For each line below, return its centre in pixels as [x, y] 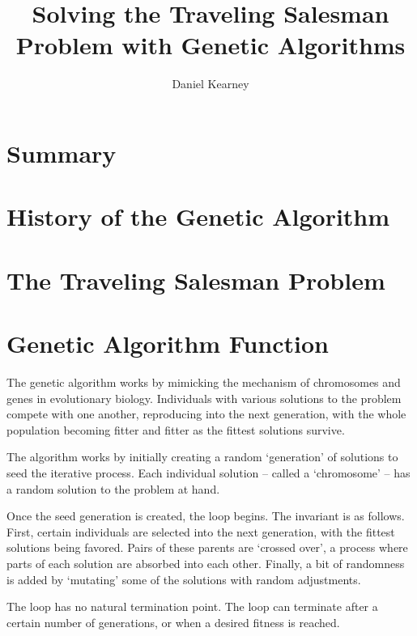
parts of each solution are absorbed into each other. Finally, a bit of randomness [206, 563]
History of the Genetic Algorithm [198, 216]
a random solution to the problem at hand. [113, 488]
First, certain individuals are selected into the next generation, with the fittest [201, 531]
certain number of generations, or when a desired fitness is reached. [173, 622]
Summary [62, 153]
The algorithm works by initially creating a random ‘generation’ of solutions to [202, 457]
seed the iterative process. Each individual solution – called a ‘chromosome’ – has [208, 472]
